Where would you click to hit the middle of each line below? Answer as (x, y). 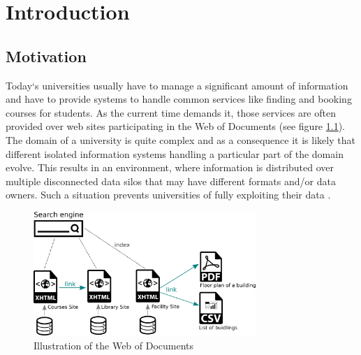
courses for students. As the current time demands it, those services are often (171, 112)
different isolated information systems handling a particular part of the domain (175, 153)
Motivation (46, 56)
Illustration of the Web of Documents (114, 345)
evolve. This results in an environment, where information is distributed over (170, 167)
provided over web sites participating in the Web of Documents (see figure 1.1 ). (176, 126)
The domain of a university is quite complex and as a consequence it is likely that (180, 139)
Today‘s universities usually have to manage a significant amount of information (177, 85)
